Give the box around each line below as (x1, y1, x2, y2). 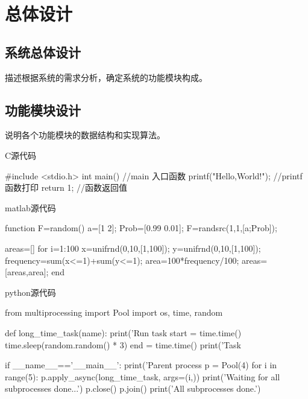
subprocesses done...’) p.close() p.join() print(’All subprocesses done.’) (5, 382, 261, 395)
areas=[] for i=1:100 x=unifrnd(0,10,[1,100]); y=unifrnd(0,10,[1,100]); (5, 241, 261, 254)
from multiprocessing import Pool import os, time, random (5, 306, 223, 319)
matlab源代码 (5, 201, 56, 214)
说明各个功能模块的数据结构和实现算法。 (5, 129, 165, 141)
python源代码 (5, 286, 56, 298)
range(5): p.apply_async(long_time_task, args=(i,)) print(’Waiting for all (5, 370, 280, 383)
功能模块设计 (5, 100, 81, 119)
